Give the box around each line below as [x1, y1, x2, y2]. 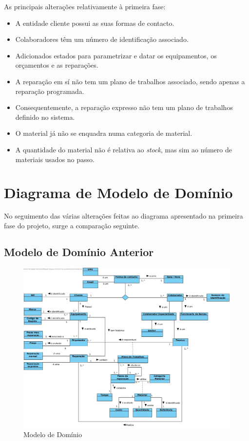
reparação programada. [15, 86, 84, 96]
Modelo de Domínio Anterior [4, 244, 154, 259]
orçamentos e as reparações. [15, 60, 98, 70]
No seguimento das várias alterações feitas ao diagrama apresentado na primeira [4, 211, 243, 221]
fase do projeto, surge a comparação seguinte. [4, 220, 139, 230]
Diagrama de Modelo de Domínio [4, 183, 233, 202]
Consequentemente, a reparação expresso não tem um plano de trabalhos [15, 102, 233, 112]
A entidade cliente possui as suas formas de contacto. [15, 18, 174, 28]
